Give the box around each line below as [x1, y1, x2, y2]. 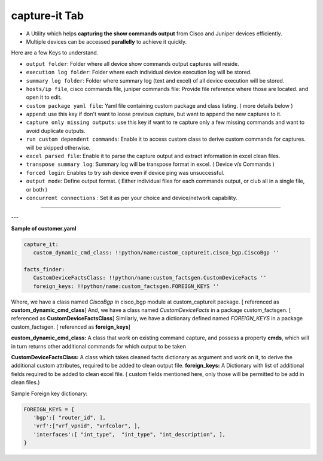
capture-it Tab [11, 9, 84, 22]
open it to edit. [26, 93, 62, 101]
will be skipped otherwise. [26, 144, 91, 151]
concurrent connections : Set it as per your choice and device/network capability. [26, 194, 237, 201]
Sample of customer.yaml [11, 225, 77, 232]
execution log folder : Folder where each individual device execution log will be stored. [26, 69, 252, 76]
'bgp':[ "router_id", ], [33, 414, 106, 421]
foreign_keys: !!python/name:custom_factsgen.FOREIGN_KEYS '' [33, 283, 220, 290]
